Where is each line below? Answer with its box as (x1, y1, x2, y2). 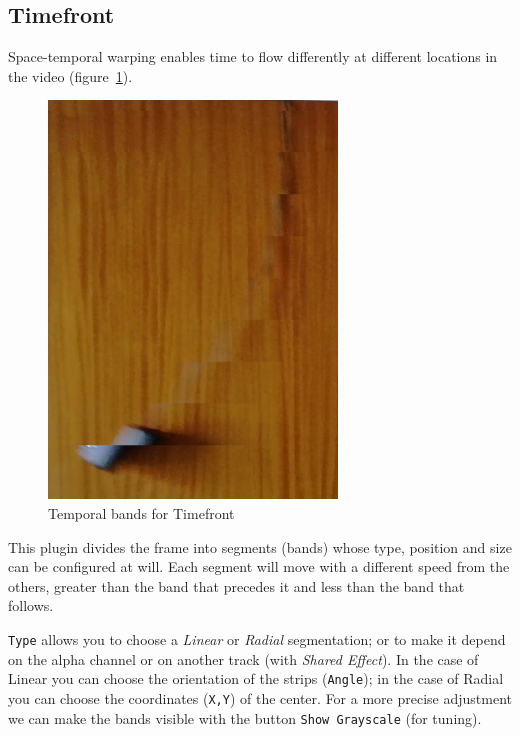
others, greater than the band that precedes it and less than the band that (8, 575, 465, 596)
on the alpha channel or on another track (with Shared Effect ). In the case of (8, 648, 479, 669)
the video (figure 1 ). (8, 65, 133, 86)
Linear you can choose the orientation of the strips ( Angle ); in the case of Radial (8, 668, 504, 689)
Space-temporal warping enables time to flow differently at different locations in (8, 46, 498, 67)
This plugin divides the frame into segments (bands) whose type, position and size (8, 536, 512, 557)
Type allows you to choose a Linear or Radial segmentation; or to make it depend (8, 628, 506, 649)
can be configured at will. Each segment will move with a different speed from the (8, 556, 510, 577)
